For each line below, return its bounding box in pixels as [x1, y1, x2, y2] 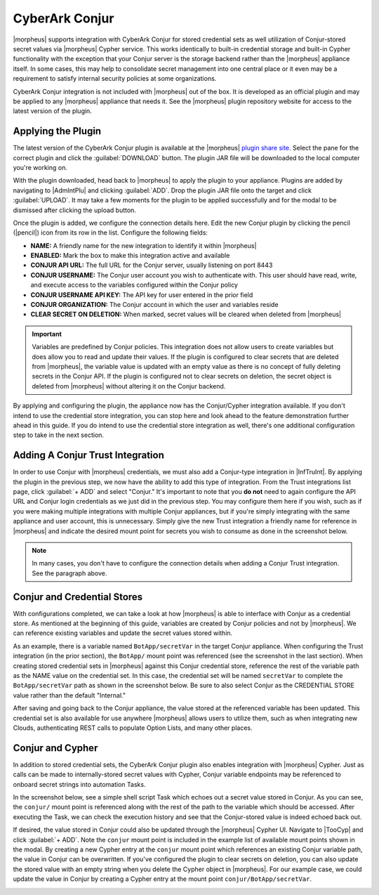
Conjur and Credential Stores [13, 591, 143, 603]
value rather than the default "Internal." [13, 691, 126, 699]
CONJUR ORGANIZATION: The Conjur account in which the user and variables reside [30, 301, 279, 309]
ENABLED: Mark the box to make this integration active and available [30, 251, 230, 260]
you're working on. [13, 163, 68, 171]
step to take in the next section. [13, 431, 105, 439]
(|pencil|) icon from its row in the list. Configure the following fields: [13, 228, 208, 237]
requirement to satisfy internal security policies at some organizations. [13, 74, 217, 83]
